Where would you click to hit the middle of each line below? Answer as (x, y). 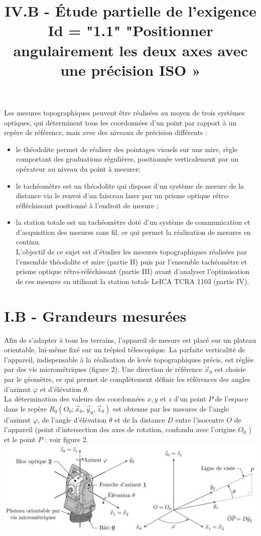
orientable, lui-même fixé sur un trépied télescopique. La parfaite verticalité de (125, 350)
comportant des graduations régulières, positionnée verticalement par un (127, 159)
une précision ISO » (130, 70)
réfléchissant (34, 205)
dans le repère (26, 408)
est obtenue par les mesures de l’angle (171, 408)
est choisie (230, 369)
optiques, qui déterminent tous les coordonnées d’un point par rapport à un (120, 122)
